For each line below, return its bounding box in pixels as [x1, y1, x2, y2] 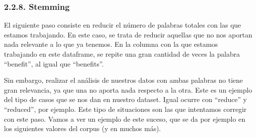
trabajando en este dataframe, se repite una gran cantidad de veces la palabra [4, 49, 240, 59]
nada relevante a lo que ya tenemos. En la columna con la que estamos [4, 39, 218, 49]
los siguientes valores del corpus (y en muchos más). [4, 123, 161, 134]
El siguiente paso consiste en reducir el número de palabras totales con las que [4, 20, 241, 30]
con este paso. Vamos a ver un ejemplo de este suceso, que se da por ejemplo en [4, 113, 246, 124]
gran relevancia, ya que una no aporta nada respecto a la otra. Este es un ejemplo [4, 84, 252, 95]
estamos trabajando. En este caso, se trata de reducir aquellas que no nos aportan [4, 29, 253, 39]
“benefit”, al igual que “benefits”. [4, 58, 104, 68]
